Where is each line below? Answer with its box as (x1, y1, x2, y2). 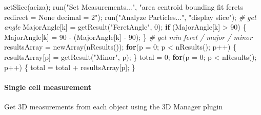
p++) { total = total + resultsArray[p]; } (4, 61, 135, 72)
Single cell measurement (4, 81, 91, 92)
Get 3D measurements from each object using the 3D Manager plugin (4, 101, 223, 111)
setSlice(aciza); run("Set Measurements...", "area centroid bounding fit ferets (4, 2, 244, 12)
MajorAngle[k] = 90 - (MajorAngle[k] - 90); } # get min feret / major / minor (4, 31, 253, 42)
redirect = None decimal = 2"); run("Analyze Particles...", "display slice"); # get (4, 11, 256, 22)
